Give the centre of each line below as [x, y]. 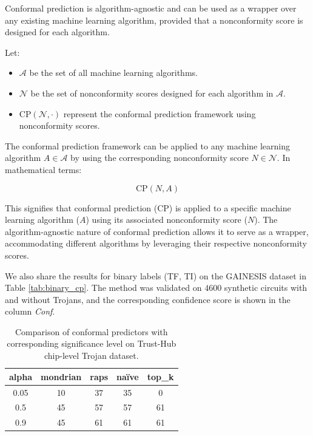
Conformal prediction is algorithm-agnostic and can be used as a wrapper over [151, 8]
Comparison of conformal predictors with [92, 331]
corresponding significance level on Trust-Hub [92, 343]
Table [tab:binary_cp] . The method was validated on [103, 288]
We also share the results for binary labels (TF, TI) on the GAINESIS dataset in [156, 275]
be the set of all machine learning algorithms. [113, 73]
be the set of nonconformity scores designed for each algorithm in [152, 93]
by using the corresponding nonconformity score [160, 158]
